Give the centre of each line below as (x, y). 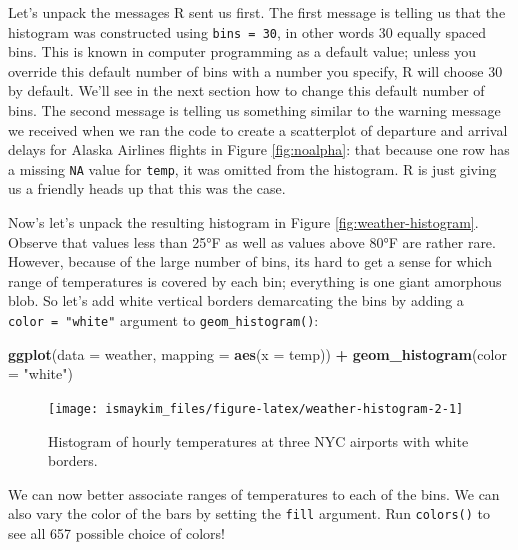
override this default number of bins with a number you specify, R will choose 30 (255, 70)
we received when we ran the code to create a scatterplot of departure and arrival (258, 129)
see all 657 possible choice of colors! (116, 532)
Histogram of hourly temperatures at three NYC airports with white (258, 440)
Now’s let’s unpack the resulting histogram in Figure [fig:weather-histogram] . (243, 222)
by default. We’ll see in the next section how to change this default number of (246, 90)
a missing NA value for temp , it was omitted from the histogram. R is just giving (252, 168)
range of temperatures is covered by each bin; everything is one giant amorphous (255, 280)
